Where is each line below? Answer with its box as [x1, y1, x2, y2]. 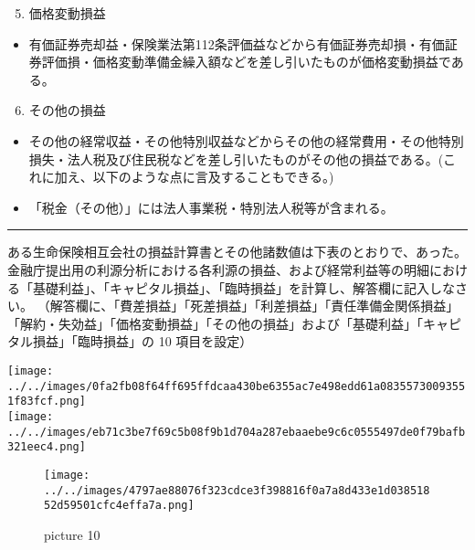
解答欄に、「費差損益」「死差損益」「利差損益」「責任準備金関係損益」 [49, 296, 459, 315]
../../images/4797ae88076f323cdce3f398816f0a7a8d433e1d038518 [44, 483, 430, 497]
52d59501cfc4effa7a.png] [44, 499, 195, 513]
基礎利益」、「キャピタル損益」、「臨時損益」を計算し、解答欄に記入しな [32, 278, 455, 297]
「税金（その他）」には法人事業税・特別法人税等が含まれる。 [28, 197, 394, 217]
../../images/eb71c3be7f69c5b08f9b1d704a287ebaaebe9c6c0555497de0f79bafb [7, 425, 466, 439]
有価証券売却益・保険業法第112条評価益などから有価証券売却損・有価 [28, 34, 445, 53]
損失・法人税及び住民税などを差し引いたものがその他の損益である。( [28, 149, 444, 168]
